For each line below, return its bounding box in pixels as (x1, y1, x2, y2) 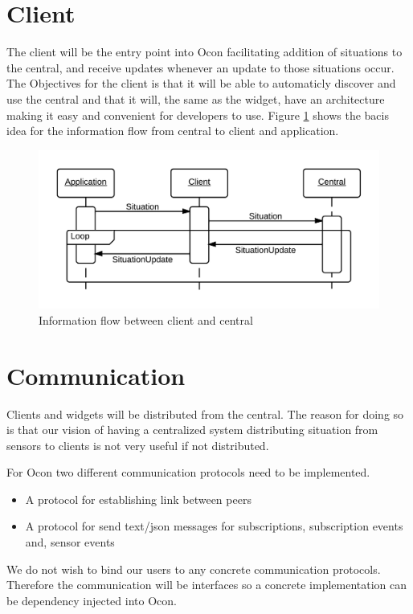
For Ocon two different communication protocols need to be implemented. (6, 464, 370, 481)
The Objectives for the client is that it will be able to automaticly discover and (6, 75, 396, 92)
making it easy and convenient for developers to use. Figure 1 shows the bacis (6, 106, 389, 123)
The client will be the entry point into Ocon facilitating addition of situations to (6, 43, 403, 60)
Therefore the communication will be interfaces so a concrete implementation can (6, 576, 407, 593)
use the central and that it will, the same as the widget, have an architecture (6, 90, 385, 107)
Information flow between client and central (39, 311, 253, 328)
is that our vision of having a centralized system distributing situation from (6, 421, 378, 438)
